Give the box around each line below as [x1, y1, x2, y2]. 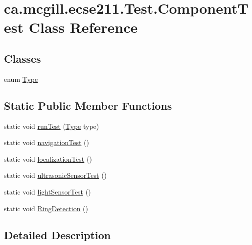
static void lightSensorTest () [4, 186, 91, 196]
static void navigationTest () [4, 137, 90, 147]
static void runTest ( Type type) [4, 121, 99, 131]
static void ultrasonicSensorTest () [4, 170, 107, 180]
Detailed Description [4, 227, 111, 242]
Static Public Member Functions [4, 98, 172, 113]
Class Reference [28, 17, 138, 37]
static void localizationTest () [4, 153, 92, 164]
